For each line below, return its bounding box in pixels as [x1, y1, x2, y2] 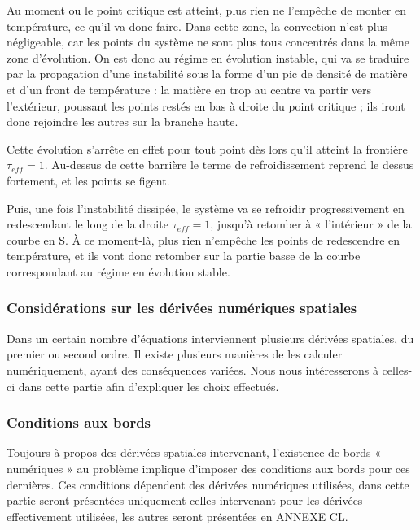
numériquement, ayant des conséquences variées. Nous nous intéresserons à [7, 361, 378, 378]
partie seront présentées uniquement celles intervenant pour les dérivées [7, 492, 363, 509]
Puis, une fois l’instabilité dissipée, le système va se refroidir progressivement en [7, 199, 405, 216]
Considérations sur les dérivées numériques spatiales [7, 298, 357, 318]
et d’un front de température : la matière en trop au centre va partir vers [7, 80, 372, 98]
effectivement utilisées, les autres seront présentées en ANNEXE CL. [7, 507, 348, 524]
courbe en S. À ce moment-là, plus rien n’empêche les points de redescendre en [7, 231, 400, 248]
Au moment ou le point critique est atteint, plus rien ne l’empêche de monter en [7, 2, 407, 18]
